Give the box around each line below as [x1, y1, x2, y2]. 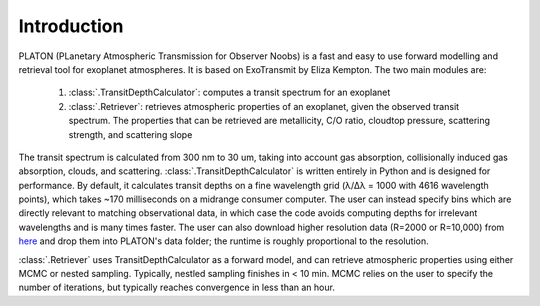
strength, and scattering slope [68, 128, 193, 140]
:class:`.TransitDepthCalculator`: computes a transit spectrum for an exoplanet [68, 86, 391, 99]
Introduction [18, 15, 124, 37]
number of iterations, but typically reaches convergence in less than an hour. [18, 281, 335, 294]
